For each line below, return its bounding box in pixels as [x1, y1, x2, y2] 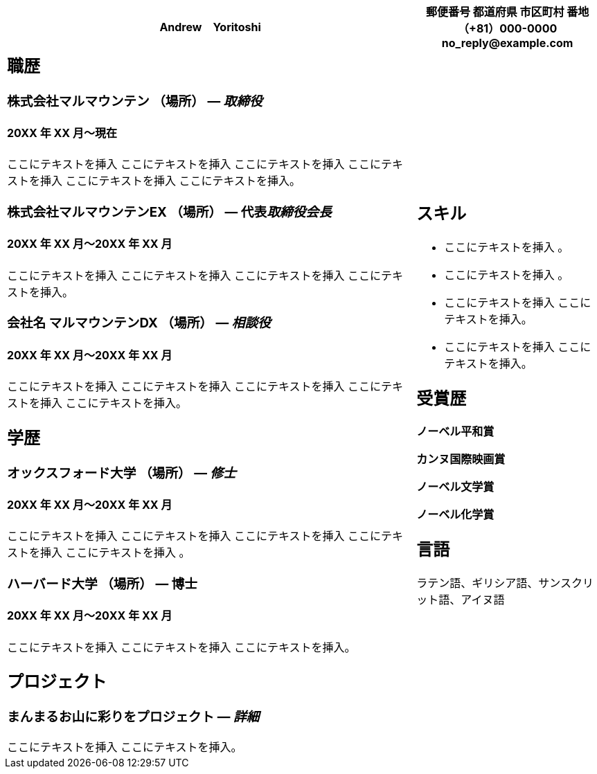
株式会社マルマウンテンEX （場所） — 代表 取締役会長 [7, 204, 332, 221]
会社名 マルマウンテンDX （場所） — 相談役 [7, 315, 271, 332]
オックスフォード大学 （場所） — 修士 [7, 465, 236, 481]
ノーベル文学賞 [416, 480, 494, 494]
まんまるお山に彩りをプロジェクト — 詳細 [7, 709, 260, 726]
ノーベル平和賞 [416, 424, 494, 439]
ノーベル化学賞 [416, 507, 494, 522]
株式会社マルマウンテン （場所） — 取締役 [7, 93, 262, 109]
